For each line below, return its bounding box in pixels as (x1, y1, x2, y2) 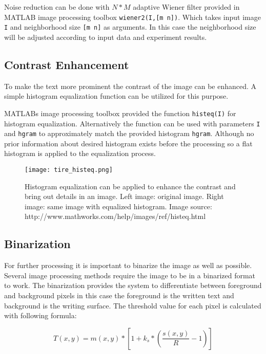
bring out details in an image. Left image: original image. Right (25, 191, 224, 202)
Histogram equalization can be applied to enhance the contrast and (25, 181, 236, 191)
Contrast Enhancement (4, 56, 129, 72)
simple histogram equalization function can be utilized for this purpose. (4, 91, 229, 101)
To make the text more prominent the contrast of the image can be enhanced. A (4, 80, 257, 91)
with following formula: (4, 310, 77, 321)
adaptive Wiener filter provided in (133, 2, 240, 12)
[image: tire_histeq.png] (25, 166, 113, 174)
